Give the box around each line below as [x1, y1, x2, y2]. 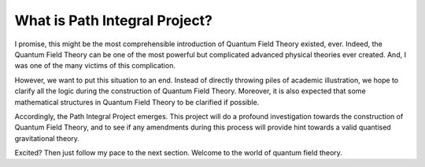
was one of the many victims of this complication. [14, 61, 176, 71]
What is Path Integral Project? [14, 12, 213, 29]
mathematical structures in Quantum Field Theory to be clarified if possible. [14, 97, 260, 107]
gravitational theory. [14, 133, 80, 143]
